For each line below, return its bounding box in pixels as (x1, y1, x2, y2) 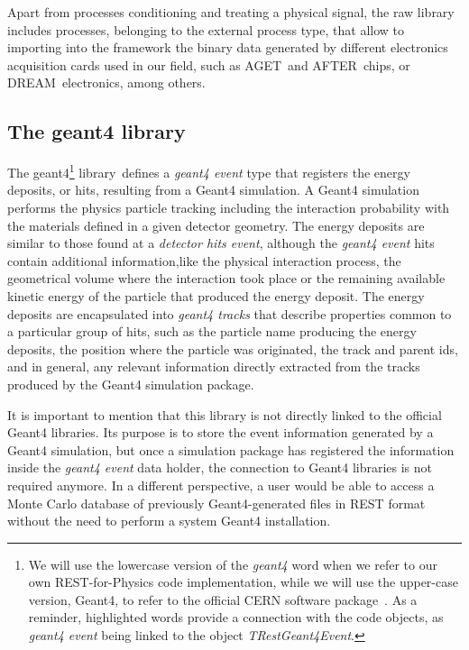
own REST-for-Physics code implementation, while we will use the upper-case (28, 572, 458, 591)
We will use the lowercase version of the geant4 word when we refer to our (28, 554, 437, 573)
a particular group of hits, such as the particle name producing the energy (7, 322, 417, 341)
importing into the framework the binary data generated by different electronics (7, 38, 448, 57)
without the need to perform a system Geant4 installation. (7, 511, 331, 530)
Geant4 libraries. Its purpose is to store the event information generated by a (7, 423, 434, 442)
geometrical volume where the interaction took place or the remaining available (7, 269, 446, 288)
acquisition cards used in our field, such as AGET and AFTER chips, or (7, 55, 410, 74)
